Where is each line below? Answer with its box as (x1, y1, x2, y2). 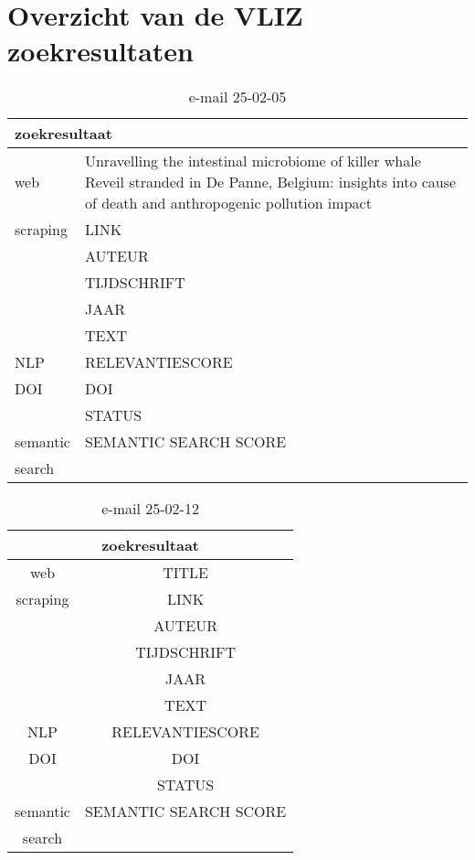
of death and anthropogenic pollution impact (84, 192, 372, 214)
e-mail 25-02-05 (188, 86, 287, 108)
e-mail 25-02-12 (101, 498, 199, 520)
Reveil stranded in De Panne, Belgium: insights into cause (84, 171, 457, 193)
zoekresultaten (7, 32, 194, 70)
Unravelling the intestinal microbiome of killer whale (84, 150, 421, 172)
